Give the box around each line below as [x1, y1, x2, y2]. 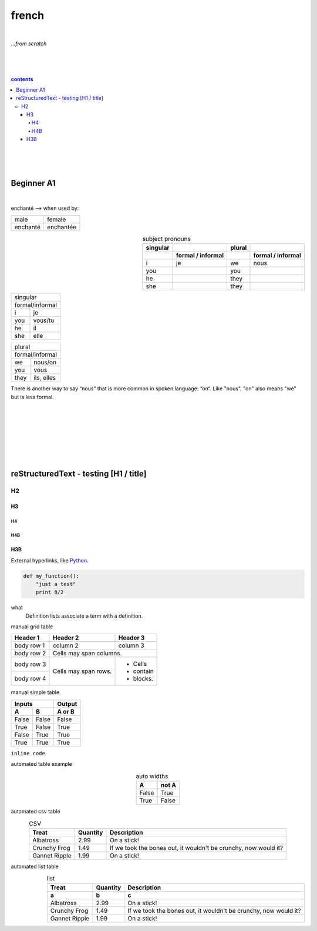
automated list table [11, 863, 59, 870]
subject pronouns [142, 235, 191, 243]
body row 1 [14, 641, 45, 649]
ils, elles [33, 374, 56, 382]
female [47, 215, 66, 223]
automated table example [11, 761, 73, 768]
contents [11, 75, 33, 82]
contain [133, 667, 154, 675]
